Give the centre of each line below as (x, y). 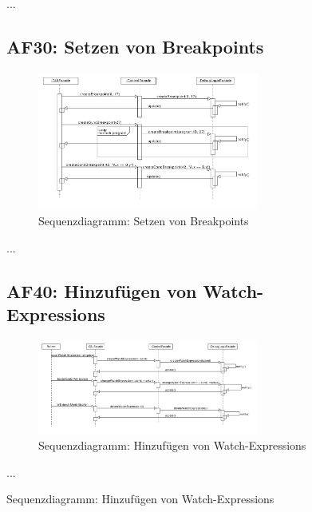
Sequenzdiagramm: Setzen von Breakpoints (144, 220)
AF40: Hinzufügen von (102, 290)
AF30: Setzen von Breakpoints (135, 46)
